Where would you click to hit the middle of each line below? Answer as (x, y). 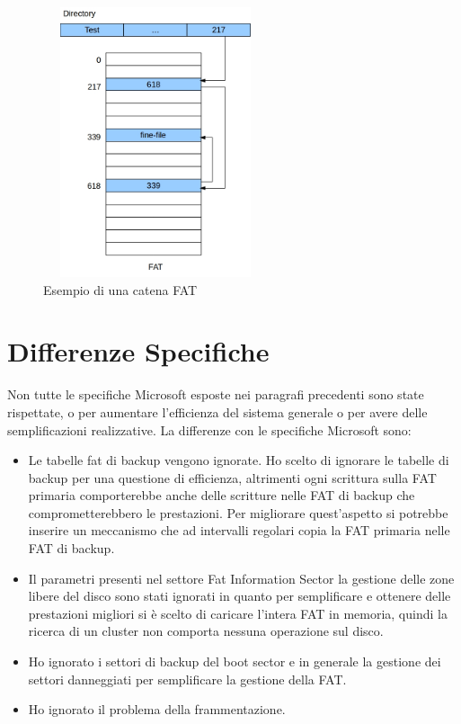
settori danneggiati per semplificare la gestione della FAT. (187, 679)
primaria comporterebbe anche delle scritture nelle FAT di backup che (222, 495)
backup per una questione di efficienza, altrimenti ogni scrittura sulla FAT (232, 477)
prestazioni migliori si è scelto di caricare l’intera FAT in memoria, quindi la (238, 613)
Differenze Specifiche (138, 351)
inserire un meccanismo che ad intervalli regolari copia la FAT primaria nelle (239, 530)
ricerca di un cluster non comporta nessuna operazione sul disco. (206, 631)
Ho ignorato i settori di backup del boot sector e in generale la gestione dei (235, 661)
